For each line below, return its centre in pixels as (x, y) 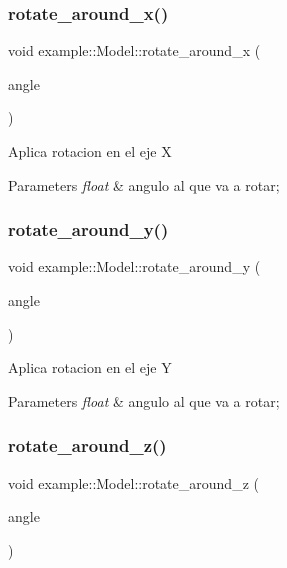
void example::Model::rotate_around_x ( (134, 50)
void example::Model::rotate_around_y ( (134, 266)
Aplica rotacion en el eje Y (90, 367)
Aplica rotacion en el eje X (90, 151)
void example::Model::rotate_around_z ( (133, 482)
